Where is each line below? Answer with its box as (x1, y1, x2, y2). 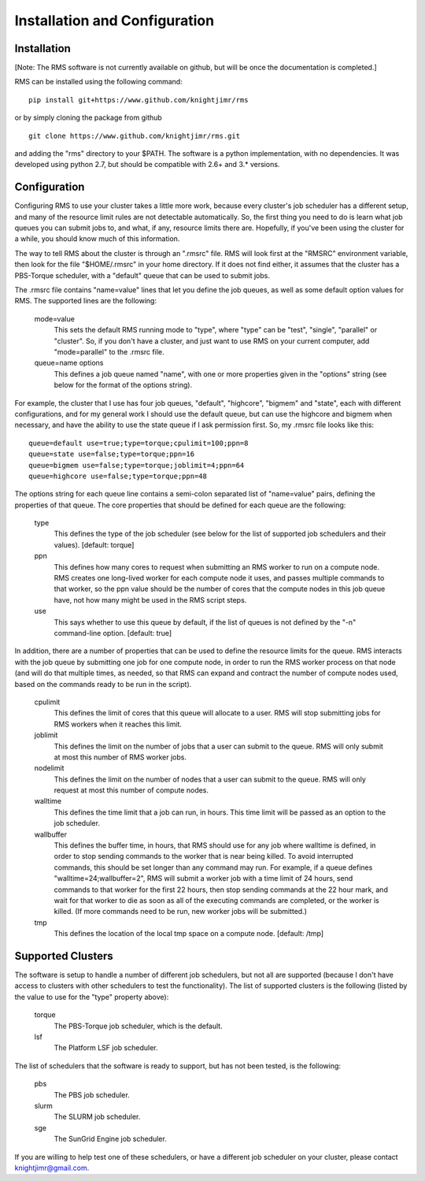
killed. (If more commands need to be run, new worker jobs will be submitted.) (54, 907, 307, 916)
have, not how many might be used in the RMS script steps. (54, 595, 247, 604)
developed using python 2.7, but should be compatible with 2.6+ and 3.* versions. (14, 160, 280, 169)
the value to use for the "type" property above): (14, 992, 169, 1001)
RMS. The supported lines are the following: (14, 296, 157, 306)
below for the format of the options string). (54, 381, 193, 390)
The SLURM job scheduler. (54, 1112, 141, 1122)
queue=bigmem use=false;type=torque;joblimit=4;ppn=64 (28, 461, 245, 470)
